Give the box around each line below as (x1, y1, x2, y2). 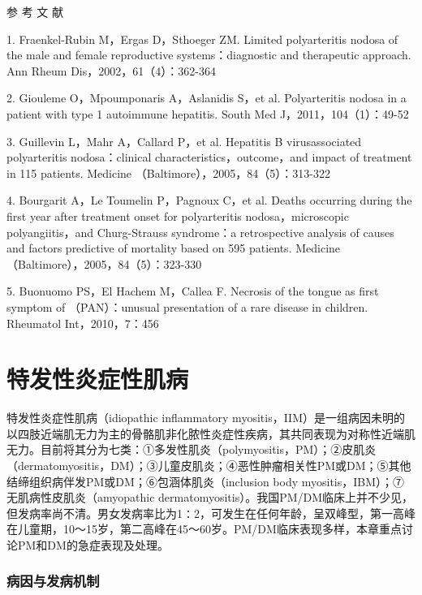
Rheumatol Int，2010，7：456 (6, 314, 159, 331)
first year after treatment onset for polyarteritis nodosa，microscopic (6, 207, 349, 224)
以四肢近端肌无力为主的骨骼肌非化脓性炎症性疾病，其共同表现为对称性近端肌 (6, 425, 416, 442)
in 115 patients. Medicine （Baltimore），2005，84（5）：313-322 (6, 164, 330, 181)
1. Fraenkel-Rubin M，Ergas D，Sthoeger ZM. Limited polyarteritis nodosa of (6, 30, 398, 47)
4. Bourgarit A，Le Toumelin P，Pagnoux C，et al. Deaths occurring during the (6, 192, 412, 209)
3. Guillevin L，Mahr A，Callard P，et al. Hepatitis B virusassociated (6, 132, 362, 149)
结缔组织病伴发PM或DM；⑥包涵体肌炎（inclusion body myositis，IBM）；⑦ (6, 472, 405, 489)
